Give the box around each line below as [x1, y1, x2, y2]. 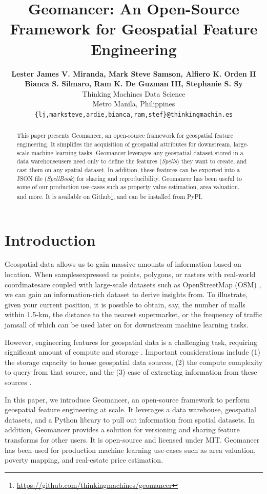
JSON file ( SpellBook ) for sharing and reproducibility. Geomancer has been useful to [16, 174, 242, 182]
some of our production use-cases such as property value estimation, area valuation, [16, 182, 240, 191]
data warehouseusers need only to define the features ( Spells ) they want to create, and [16, 157, 247, 166]
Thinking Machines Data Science [82, 88, 186, 99]
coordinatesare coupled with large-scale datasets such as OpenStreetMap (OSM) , [5, 279, 261, 289]
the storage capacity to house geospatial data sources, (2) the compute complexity [5, 356, 263, 367]
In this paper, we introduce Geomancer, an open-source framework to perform [5, 394, 250, 405]
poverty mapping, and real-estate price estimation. [5, 454, 163, 465]
